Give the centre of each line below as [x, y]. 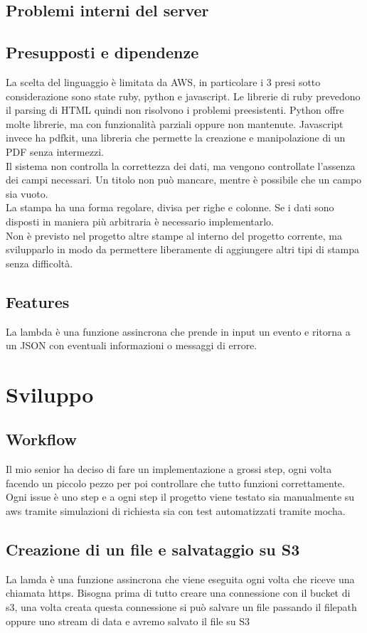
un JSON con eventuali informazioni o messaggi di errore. [132, 345]
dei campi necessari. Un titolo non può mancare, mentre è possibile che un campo [184, 180]
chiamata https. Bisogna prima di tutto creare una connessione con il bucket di [178, 593]
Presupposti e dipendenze [102, 52]
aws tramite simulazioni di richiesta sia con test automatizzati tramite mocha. [176, 511]
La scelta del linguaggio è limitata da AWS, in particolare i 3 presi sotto [163, 81]
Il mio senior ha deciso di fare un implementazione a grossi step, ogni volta [169, 469]
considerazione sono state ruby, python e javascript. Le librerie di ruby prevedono [183, 96]
